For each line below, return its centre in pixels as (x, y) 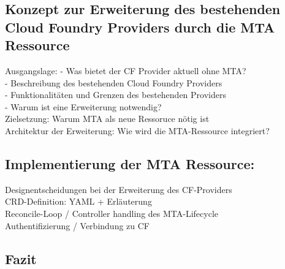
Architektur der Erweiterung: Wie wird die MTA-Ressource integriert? (137, 130)
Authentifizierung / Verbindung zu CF (77, 225)
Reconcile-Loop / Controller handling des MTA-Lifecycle (112, 213)
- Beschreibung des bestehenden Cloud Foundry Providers (114, 82)
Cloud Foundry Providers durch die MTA (140, 27)
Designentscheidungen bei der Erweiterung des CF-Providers (119, 189)
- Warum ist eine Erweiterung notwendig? (83, 106)
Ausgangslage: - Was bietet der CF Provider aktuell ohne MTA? (126, 70)
